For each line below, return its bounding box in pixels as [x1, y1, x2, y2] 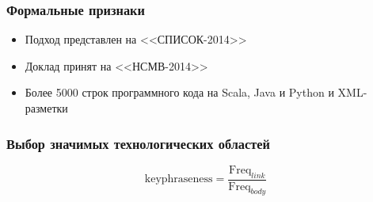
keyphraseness [144, 173, 213, 185]
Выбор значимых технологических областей [6, 133, 271, 153]
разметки [25, 100, 68, 116]
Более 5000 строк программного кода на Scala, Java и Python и [25, 84, 334, 101]
